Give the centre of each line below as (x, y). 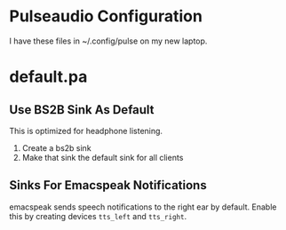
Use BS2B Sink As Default (82, 110)
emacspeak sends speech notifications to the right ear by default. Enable (143, 207)
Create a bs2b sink (56, 147)
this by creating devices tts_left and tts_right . (98, 216)
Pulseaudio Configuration (106, 16)
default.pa (48, 77)
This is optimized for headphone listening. (86, 131)
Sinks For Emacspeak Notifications (108, 185)
